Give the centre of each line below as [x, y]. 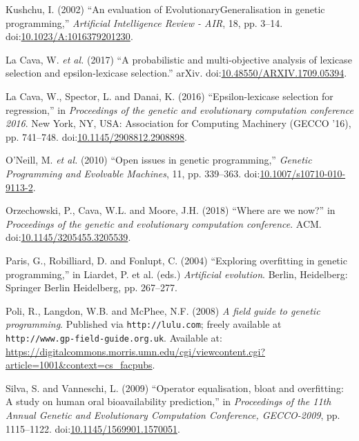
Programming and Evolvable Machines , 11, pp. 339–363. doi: [133, 173]
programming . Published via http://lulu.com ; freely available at [144, 324]
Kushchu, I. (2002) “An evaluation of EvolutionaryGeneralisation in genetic [165, 9]
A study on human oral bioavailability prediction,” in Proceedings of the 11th [168, 401]
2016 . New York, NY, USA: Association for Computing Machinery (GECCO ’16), [178, 123]
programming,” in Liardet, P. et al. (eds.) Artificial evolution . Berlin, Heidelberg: [177, 274]
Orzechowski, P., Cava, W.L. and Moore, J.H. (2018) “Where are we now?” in [171, 210]
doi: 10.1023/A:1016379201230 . [69, 36]
